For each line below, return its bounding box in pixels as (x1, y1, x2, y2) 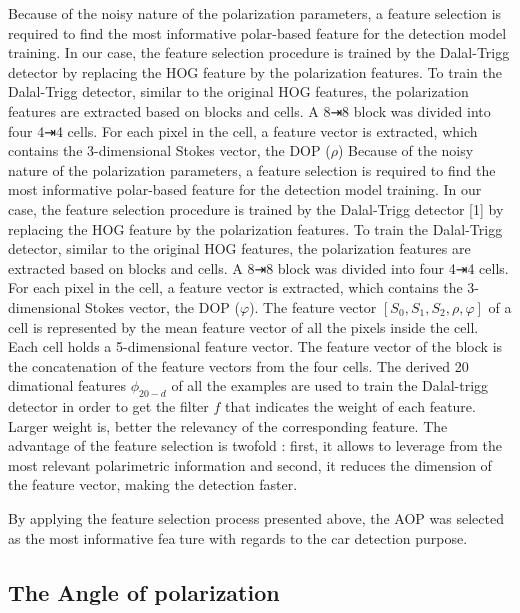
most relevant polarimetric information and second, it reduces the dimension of (8, 454, 492, 475)
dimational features (8, 375, 126, 396)
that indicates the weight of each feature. (225, 396, 476, 417)
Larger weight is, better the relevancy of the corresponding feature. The (8, 415, 448, 436)
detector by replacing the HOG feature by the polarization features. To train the (8, 61, 502, 82)
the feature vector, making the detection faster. (8, 474, 298, 495)
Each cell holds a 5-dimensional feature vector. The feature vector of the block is (8, 336, 503, 357)
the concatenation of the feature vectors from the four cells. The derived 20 (8, 355, 469, 376)
